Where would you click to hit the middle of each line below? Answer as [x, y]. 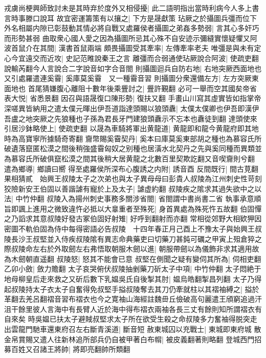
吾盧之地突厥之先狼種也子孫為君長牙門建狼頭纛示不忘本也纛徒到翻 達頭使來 [131, 118]
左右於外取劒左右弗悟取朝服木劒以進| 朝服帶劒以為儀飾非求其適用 [142, 249]
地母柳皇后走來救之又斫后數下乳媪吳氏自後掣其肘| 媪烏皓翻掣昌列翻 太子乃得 [133, 279]
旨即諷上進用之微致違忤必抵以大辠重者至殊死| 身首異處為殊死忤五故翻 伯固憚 [133, 208]
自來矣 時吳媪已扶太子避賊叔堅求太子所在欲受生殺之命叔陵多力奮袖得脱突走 [131, 319]
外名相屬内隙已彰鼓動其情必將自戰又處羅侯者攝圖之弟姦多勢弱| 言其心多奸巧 [132, 28]
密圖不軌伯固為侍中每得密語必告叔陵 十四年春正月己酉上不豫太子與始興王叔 [133, 229]
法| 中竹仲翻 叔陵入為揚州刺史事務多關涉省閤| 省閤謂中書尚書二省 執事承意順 [133, 198]
